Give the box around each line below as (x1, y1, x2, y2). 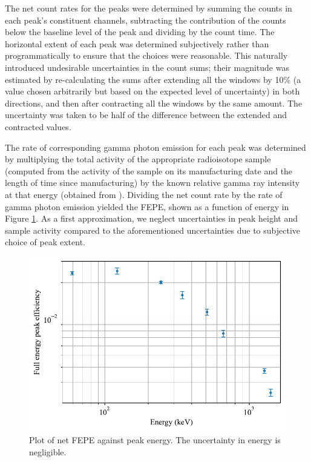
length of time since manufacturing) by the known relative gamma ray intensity (5, 176, 300, 189)
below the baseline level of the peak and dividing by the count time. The (5, 25, 275, 38)
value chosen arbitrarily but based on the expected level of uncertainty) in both (5, 85, 300, 97)
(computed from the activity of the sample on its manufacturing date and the (5, 164, 293, 177)
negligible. (29, 445, 67, 458)
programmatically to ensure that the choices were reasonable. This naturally (5, 49, 288, 62)
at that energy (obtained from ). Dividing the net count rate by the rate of (5, 188, 283, 200)
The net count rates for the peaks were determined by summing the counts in (5, 2, 292, 14)
